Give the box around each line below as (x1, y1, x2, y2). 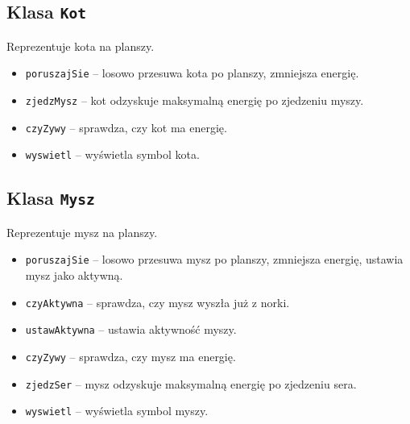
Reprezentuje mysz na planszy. (6, 223, 158, 240)
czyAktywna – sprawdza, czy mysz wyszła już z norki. (25, 293, 290, 310)
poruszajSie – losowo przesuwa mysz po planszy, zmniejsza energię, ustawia (25, 251, 404, 268)
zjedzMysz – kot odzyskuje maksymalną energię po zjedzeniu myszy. (25, 92, 364, 109)
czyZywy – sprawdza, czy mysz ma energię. (25, 347, 236, 364)
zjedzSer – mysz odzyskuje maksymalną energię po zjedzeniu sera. (25, 375, 357, 392)
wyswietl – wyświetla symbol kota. (25, 146, 200, 163)
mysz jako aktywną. (25, 267, 123, 284)
